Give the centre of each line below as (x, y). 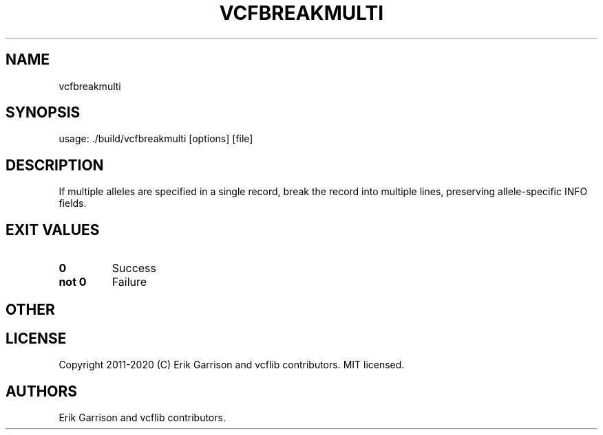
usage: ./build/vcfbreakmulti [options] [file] (156, 139)
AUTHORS (42, 391)
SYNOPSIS (43, 113)
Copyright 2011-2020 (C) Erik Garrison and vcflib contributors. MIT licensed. (232, 365)
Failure (129, 282)
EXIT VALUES (53, 230)
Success (134, 268)
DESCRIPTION (55, 165)
